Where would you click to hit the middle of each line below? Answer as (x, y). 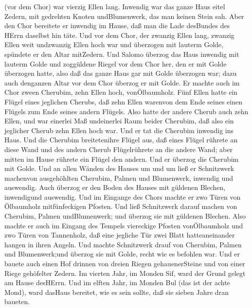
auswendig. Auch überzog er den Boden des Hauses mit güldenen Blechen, (115, 187)
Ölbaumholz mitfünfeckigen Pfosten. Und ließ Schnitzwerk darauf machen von (121, 206)
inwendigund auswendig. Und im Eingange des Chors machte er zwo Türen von (123, 197)
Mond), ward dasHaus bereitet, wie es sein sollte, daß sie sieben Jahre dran (117, 292)
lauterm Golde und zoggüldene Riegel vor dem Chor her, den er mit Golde (116, 63)
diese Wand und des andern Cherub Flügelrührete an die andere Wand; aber (118, 149)
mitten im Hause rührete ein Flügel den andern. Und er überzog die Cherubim (122, 159)
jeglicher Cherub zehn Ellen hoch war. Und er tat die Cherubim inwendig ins (119, 130)
